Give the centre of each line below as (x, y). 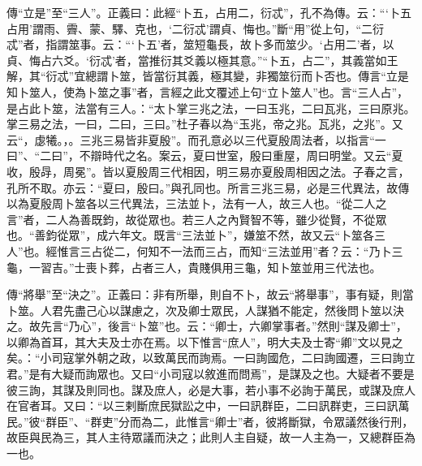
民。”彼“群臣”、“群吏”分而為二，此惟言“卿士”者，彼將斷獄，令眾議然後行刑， (210, 421)
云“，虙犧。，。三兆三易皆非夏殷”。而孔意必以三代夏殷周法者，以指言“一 (196, 139)
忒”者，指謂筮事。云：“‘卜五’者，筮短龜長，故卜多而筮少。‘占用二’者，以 (200, 44)
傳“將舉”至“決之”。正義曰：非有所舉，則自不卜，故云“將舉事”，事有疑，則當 (210, 294)
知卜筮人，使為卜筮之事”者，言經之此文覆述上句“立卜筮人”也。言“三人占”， (208, 91)
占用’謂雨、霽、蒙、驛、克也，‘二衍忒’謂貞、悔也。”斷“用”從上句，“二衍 (196, 28)
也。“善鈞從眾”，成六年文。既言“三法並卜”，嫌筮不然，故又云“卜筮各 (191, 235)
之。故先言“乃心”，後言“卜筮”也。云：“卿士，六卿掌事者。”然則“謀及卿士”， (207, 326)
